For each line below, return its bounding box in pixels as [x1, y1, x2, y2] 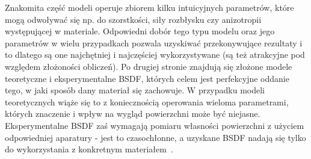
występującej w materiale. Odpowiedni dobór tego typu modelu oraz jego [5, 25, 275, 37]
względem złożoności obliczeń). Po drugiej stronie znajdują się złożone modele [5, 60, 292, 72]
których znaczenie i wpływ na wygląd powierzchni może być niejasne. [5, 107, 260, 120]
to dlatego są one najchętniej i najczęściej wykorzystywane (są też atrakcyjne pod [5, 48, 305, 61]
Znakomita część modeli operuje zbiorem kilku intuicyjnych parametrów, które [5, 1, 294, 13]
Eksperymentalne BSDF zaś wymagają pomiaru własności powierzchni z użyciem [5, 119, 304, 131]
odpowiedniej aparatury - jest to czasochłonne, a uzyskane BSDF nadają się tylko [5, 131, 306, 143]
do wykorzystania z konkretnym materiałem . [5, 143, 173, 155]
